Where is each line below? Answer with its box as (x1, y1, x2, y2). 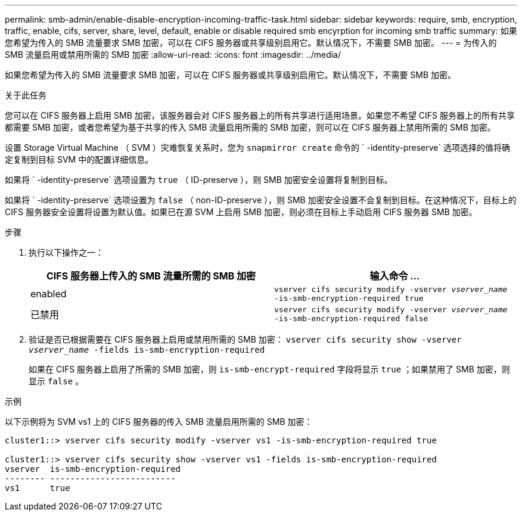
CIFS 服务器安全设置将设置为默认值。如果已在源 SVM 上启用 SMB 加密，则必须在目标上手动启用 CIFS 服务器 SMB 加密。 (5, 207, 477, 217)
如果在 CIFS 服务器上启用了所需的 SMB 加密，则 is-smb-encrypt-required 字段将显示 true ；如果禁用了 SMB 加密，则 (29, 364, 510, 374)
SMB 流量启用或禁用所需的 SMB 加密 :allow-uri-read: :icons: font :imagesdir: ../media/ (5, 49, 341, 60)
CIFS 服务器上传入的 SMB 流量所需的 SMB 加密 (46, 270, 256, 282)
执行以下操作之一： (29, 247, 104, 257)
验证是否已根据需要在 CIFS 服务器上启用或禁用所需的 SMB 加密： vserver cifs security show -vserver (29, 334, 462, 344)
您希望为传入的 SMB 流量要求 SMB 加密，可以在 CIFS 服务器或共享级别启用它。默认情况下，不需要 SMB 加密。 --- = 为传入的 (5, 38, 497, 48)
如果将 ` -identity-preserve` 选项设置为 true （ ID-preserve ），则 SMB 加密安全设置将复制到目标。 (5, 175, 393, 185)
